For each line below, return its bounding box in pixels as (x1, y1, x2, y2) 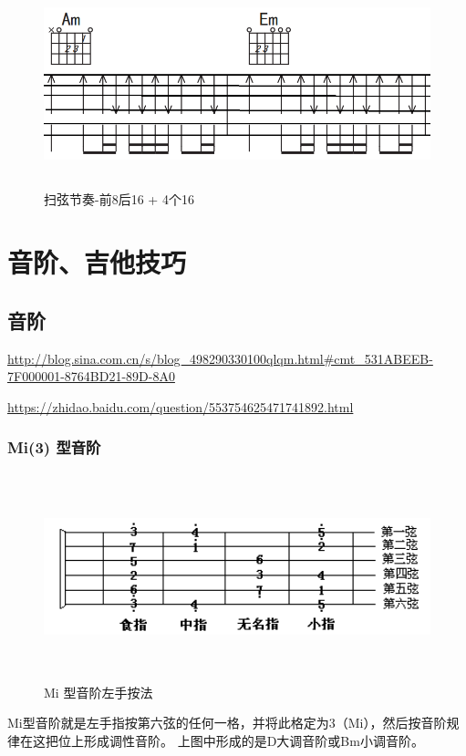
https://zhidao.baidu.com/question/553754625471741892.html (7, 397, 354, 416)
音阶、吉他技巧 (7, 243, 187, 281)
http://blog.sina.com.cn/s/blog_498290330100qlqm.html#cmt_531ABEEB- (7, 348, 433, 368)
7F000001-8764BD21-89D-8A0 (7, 367, 175, 386)
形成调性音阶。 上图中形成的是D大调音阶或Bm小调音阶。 (83, 731, 424, 751)
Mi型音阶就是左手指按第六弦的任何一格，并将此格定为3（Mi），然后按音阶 (7, 713, 447, 732)
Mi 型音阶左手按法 (44, 682, 153, 701)
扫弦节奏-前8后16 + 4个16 (44, 190, 194, 209)
